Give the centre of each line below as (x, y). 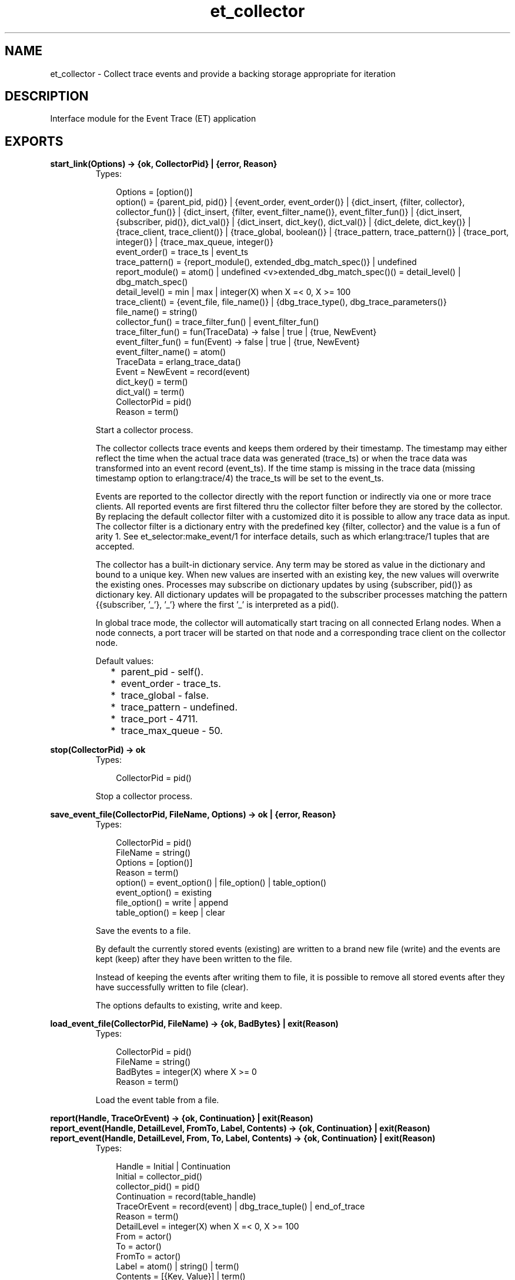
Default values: (125, 661)
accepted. (115, 547)
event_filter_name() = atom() (171, 352)
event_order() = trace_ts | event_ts (182, 252)
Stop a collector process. (144, 796)
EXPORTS (34, 141)
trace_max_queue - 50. (172, 731)
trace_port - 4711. (159, 719)
